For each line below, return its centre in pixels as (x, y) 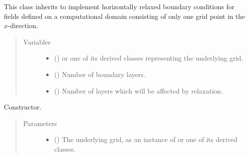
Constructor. (23, 107)
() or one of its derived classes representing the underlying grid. (149, 58)
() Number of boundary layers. (100, 74)
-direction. (23, 25)
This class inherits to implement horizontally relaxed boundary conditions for (119, 6)
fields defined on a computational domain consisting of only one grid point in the (124, 16)
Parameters (40, 123)
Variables (37, 41)
